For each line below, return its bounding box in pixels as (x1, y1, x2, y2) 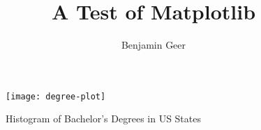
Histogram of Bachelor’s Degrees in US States (6, 111, 201, 126)
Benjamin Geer (121, 38, 186, 52)
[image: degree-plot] (6, 91, 106, 101)
